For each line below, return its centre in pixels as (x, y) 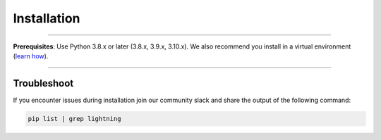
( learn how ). (31, 56)
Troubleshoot (43, 83)
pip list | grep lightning (74, 119)
